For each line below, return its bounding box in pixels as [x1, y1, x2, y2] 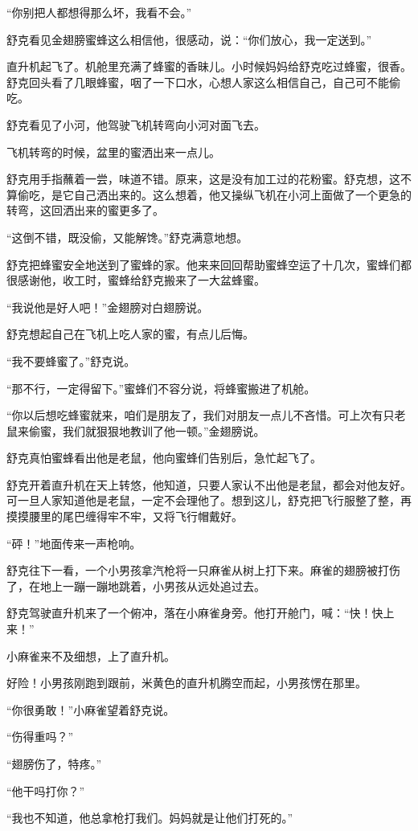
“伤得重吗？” [6, 728, 74, 745]
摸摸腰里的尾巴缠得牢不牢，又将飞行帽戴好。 [6, 508, 243, 525]
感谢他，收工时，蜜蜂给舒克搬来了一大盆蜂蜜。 [17, 272, 265, 289]
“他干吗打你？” [6, 782, 85, 799]
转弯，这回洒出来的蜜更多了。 [6, 202, 164, 219]
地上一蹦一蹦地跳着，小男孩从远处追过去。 [39, 577, 265, 594]
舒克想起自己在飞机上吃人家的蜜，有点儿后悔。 [6, 325, 254, 342]
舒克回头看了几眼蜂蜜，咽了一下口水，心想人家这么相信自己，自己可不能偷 [6, 73, 400, 90]
